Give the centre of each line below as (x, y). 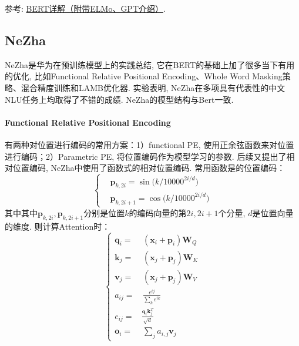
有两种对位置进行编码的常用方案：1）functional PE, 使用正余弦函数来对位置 (149, 144)
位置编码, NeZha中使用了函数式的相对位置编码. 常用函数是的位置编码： (149, 168)
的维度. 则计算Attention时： (58, 226)
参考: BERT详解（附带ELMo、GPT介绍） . (85, 8)
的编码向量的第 (158, 212)
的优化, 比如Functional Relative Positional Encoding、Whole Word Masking (144, 76)
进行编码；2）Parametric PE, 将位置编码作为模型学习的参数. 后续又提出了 (146, 156)
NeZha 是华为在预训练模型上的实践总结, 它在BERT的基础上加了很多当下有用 (150, 64)
